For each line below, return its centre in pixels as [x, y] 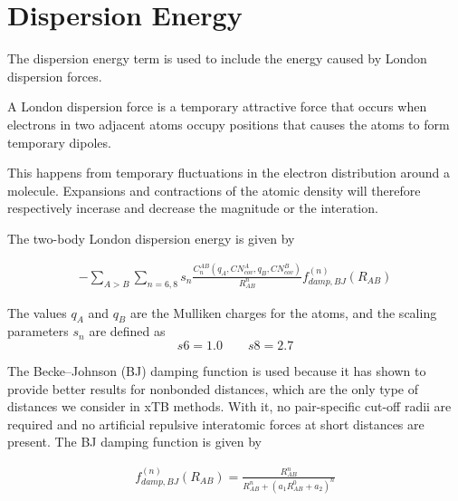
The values [37, 312]
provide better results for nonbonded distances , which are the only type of [213, 388]
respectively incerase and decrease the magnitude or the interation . [193, 208]
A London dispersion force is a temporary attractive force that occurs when [217, 106]
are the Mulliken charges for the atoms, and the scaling [283, 312]
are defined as [127, 331]
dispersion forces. [55, 76]
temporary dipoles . [59, 142]
